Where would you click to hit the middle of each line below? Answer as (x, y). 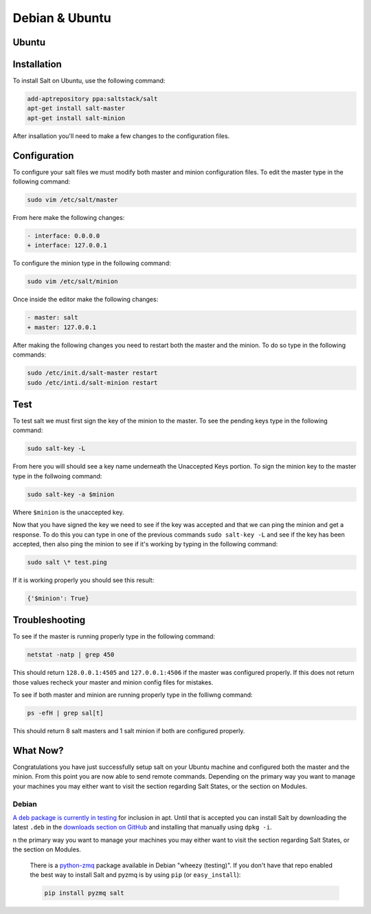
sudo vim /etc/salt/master (72, 200)
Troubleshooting (49, 620)
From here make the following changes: (69, 218)
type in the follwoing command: (57, 476)
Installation (37, 64)
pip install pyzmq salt (85, 893)
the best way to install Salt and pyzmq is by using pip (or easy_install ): (135, 874)
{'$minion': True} (58, 598)
